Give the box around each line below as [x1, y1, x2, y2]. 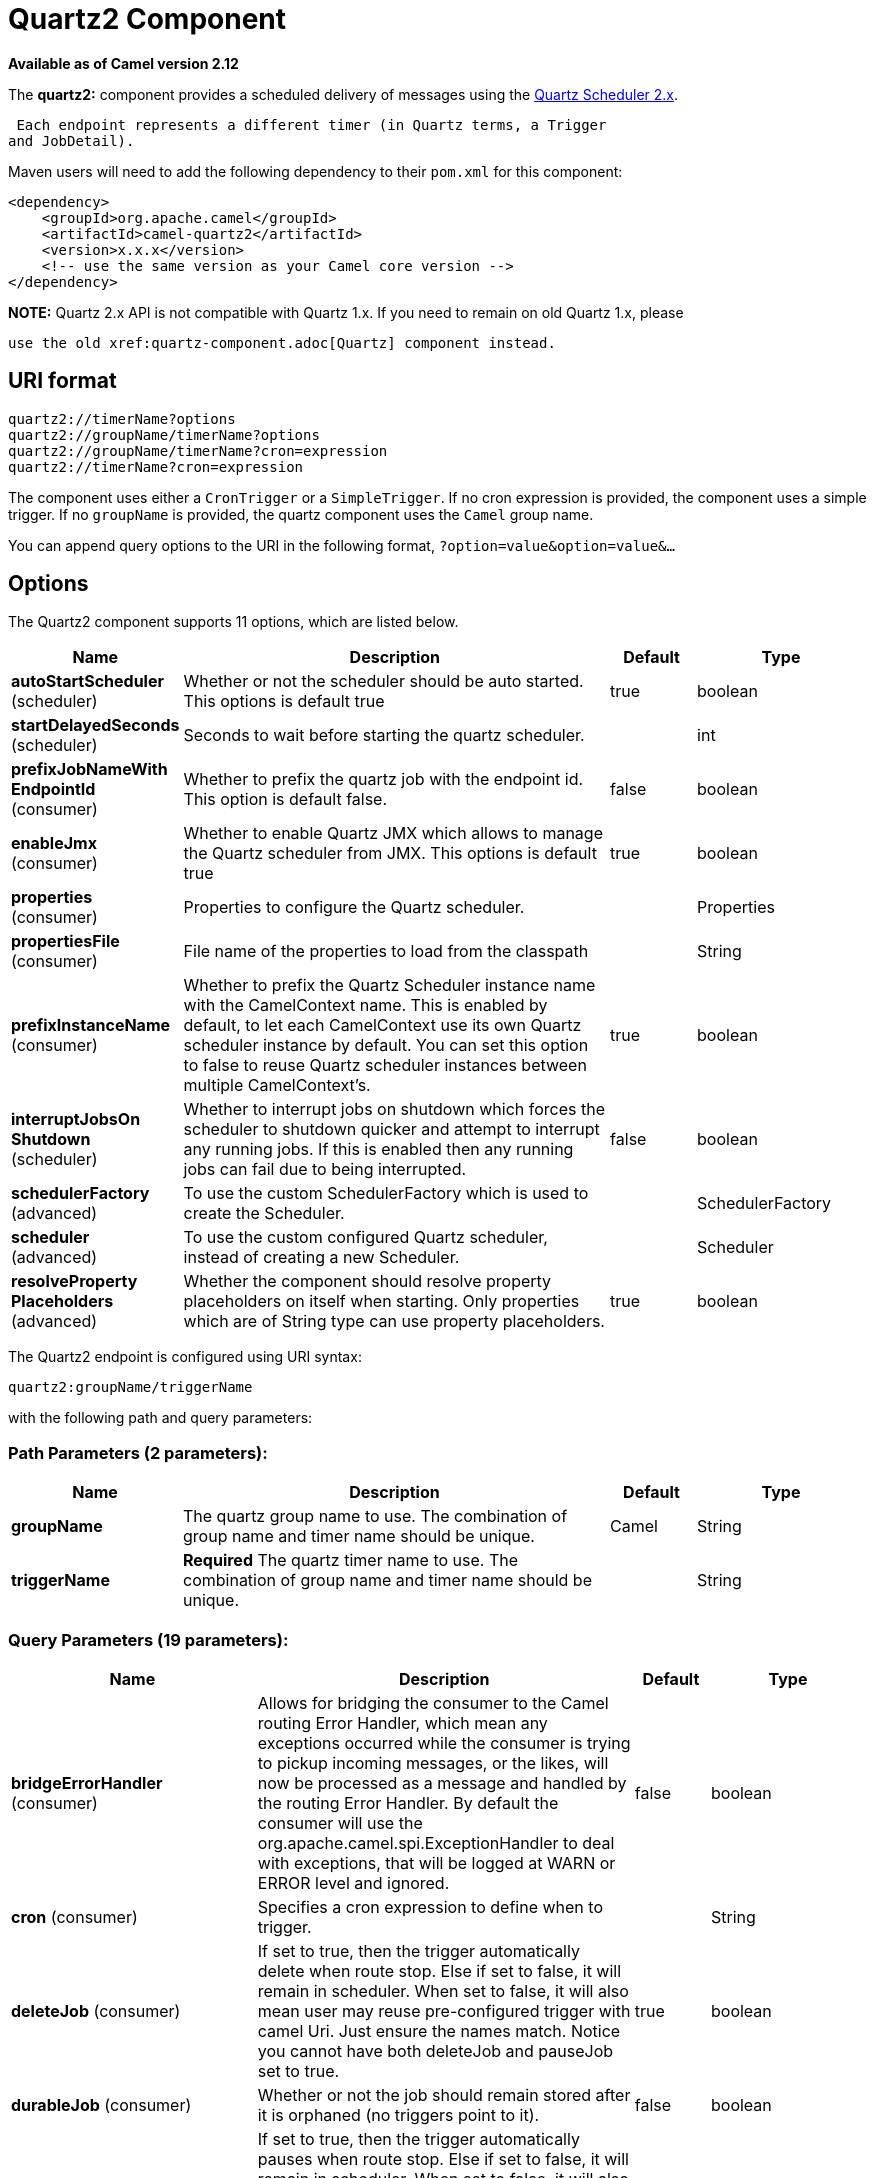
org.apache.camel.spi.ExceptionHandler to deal [257, 1832, 615, 1853]
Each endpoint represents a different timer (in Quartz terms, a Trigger [16, 116, 607, 133]
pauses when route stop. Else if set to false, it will [257, 2148, 629, 2169]
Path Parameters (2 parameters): [8, 1442, 268, 1463]
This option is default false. [183, 789, 388, 810]
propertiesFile [11, 931, 120, 952]
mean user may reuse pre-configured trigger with [257, 2000, 631, 2021]
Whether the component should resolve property [183, 1271, 552, 1292]
